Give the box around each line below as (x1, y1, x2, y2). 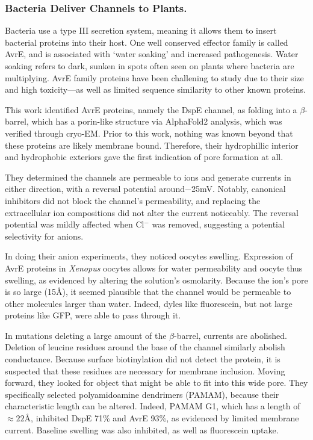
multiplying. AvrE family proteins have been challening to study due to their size (5, 71, 304, 84)
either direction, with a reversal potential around (5, 182, 185, 195)
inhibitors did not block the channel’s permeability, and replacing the (5, 194, 261, 206)
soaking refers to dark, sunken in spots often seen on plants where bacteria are (5, 60, 294, 72)
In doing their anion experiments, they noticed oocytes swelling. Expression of (5, 250, 293, 262)
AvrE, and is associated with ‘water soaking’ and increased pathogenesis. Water (5, 48, 299, 60)
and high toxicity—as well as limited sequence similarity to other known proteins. (5, 83, 306, 96)
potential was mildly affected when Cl (5, 218, 144, 231)
